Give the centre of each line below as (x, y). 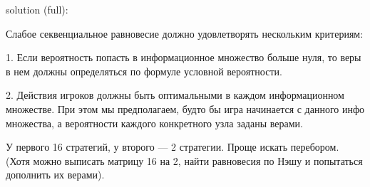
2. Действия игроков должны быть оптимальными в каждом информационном (175, 95)
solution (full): (37, 9)
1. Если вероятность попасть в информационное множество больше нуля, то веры (184, 57)
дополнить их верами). (55, 175)
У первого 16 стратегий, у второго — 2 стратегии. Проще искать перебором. (173, 147)
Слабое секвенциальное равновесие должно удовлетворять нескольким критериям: (185, 33)
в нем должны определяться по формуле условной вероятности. (144, 71)
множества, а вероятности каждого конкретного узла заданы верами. (154, 123)
